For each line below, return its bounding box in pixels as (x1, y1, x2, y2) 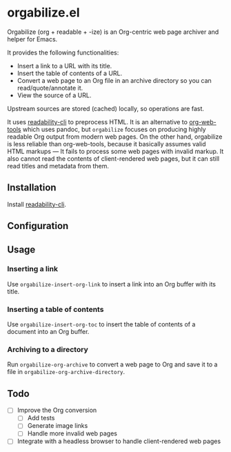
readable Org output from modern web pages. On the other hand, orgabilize (7, 132, 223, 141)
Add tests (27, 414, 55, 422)
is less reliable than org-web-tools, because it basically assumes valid (7, 139, 206, 148)
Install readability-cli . (7, 200, 67, 208)
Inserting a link (7, 264, 59, 274)
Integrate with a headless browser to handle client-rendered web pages (17, 437, 221, 446)
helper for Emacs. (7, 35, 58, 43)
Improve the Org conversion (17, 406, 97, 415)
